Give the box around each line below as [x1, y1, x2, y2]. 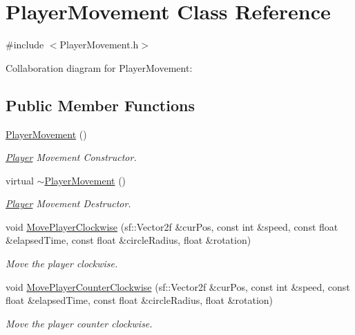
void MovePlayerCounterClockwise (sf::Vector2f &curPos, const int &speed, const [6, 279, 350, 294]
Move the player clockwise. [6, 256, 118, 271]
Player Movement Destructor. [6, 196, 131, 211]
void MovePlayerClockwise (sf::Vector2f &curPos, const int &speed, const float [6, 219, 338, 233]
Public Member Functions [6, 94, 195, 115]
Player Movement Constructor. [6, 150, 137, 164]
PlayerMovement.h [59, 37, 139, 52]
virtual [6, 173, 34, 187]
